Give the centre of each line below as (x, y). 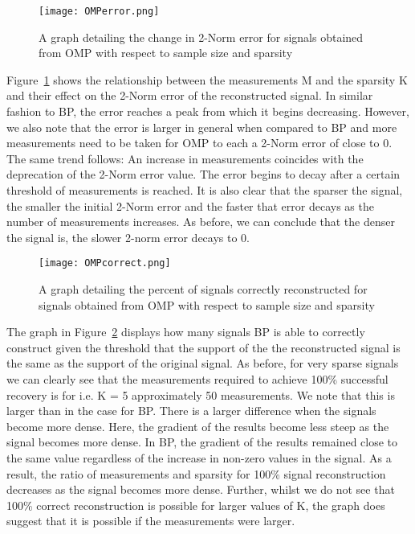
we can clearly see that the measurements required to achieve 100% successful (197, 379)
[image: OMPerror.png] (99, 11)
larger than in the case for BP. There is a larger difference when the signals (191, 411)
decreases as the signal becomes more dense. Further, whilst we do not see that (201, 489)
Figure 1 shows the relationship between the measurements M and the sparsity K (207, 79)
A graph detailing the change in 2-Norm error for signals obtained (201, 37)
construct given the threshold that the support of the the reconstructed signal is (203, 347)
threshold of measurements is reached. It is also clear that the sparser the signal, (205, 190)
